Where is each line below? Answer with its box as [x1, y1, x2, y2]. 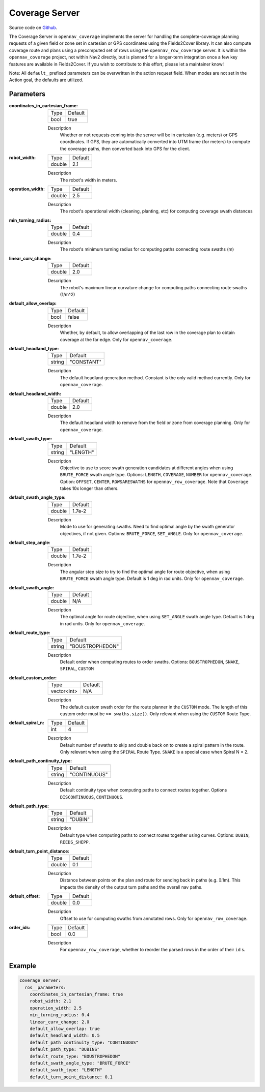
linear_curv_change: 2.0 [29, 1019, 90, 1025]
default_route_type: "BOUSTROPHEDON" [29, 1053, 121, 1059]
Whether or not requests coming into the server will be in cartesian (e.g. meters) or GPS [60, 132, 238, 138]
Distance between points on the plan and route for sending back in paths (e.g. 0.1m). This [60, 877, 240, 883]
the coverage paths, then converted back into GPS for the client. [60, 146, 190, 152]
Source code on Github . [9, 25, 57, 30]
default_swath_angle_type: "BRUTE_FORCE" [29, 1061, 131, 1066]
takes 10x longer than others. [60, 485, 119, 491]
